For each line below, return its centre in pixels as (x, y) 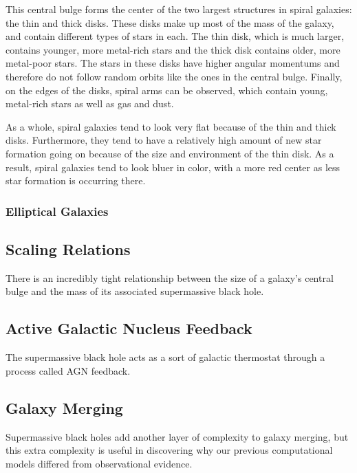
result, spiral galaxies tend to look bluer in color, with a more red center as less (173, 167)
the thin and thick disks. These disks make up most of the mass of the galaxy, (170, 22)
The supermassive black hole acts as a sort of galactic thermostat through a (165, 357)
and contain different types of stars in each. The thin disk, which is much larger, (175, 36)
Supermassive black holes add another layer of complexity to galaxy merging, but (177, 436)
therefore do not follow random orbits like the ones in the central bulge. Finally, (174, 76)
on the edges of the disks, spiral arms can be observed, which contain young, (167, 90)
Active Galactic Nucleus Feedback (129, 328)
